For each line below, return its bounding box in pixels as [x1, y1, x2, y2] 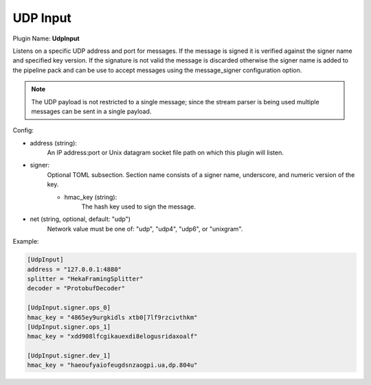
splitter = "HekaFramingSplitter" [27, 275, 144, 283]
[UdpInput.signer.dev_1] [27, 352, 111, 360]
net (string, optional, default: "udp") [30, 215, 131, 223]
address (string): [30, 139, 77, 147]
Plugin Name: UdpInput [12, 34, 80, 43]
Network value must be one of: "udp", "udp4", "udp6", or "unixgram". [47, 224, 243, 233]
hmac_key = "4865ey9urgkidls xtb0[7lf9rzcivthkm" [27, 313, 198, 321]
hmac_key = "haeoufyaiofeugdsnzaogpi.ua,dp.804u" [27, 361, 198, 369]
